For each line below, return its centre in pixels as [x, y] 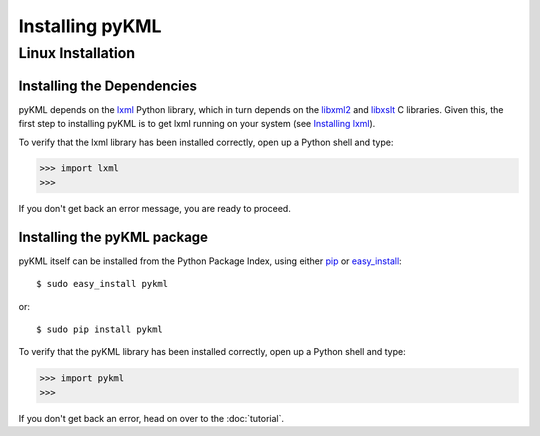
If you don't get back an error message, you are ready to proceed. [155, 208]
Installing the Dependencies [108, 85]
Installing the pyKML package [113, 236]
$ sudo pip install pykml [100, 329]
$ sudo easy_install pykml [102, 284]
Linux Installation [77, 53]
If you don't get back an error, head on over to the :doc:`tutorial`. [151, 418]
